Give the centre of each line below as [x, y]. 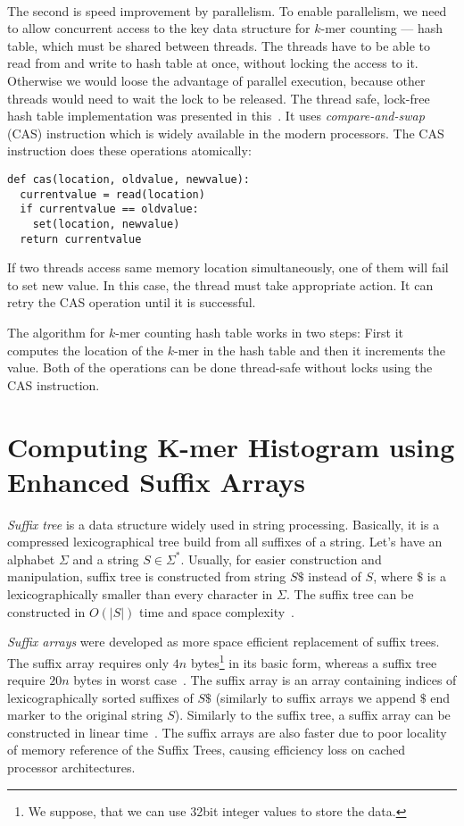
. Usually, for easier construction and [281, 559]
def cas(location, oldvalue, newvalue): [129, 179]
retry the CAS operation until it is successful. [132, 302]
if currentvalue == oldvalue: [109, 209]
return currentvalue [81, 239]
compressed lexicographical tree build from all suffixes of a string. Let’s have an [225, 542]
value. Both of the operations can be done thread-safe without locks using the [220, 367]
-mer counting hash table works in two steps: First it [259, 332]
